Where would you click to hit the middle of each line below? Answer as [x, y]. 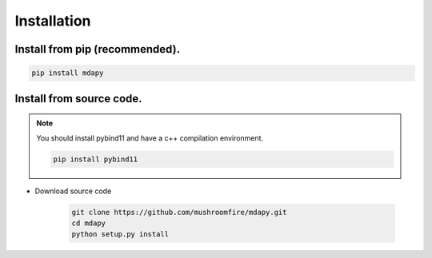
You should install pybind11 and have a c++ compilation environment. [150, 138]
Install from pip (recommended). [97, 49]
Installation [53, 21]
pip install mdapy [68, 73]
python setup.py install [120, 234]
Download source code [73, 191]
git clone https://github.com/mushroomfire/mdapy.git [179, 212]
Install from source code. [79, 99]
